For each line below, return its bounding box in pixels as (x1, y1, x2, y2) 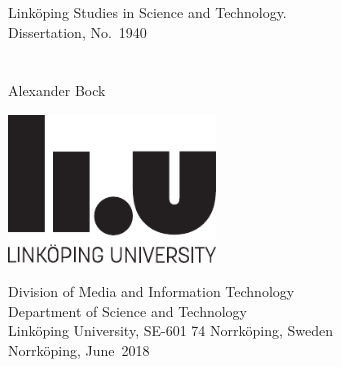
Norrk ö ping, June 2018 (8, 339, 150, 360)
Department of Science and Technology (8, 300, 248, 321)
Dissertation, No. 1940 (8, 21, 147, 42)
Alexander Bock (8, 80, 106, 101)
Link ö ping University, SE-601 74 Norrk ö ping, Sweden (8, 320, 333, 341)
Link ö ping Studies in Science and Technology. (8, 2, 287, 22)
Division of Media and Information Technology (8, 280, 295, 301)
